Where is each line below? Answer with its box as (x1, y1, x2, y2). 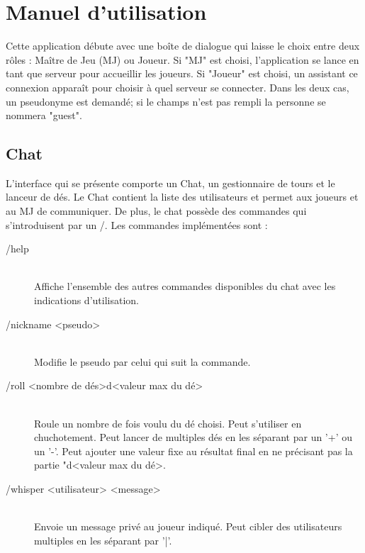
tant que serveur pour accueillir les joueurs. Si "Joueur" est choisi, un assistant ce (6, 66, 358, 81)
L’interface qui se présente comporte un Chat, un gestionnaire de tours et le (6, 175, 335, 190)
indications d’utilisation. (34, 293, 139, 308)
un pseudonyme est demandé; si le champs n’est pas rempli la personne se (6, 94, 326, 108)
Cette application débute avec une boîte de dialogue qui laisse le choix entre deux (6, 38, 360, 53)
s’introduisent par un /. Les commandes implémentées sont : (6, 217, 268, 232)
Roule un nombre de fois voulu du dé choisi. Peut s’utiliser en (34, 415, 302, 430)
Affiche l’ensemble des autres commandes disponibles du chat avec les (34, 279, 336, 294)
